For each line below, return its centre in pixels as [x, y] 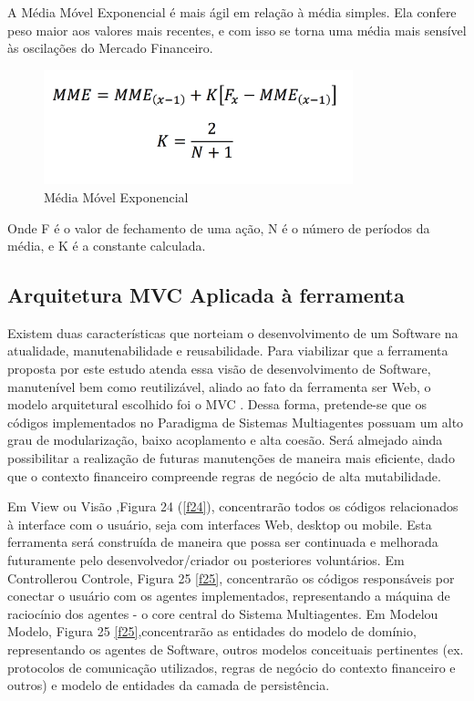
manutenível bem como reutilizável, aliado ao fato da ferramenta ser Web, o [219, 386]
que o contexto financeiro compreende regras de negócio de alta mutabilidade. [224, 475]
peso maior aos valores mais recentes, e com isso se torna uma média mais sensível [237, 30]
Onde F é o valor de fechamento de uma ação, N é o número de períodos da [219, 227]
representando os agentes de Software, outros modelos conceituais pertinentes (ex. [236, 649]
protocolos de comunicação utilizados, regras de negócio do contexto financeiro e [232, 667]
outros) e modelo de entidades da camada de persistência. [169, 685]
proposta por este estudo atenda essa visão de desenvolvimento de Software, [219, 369]
